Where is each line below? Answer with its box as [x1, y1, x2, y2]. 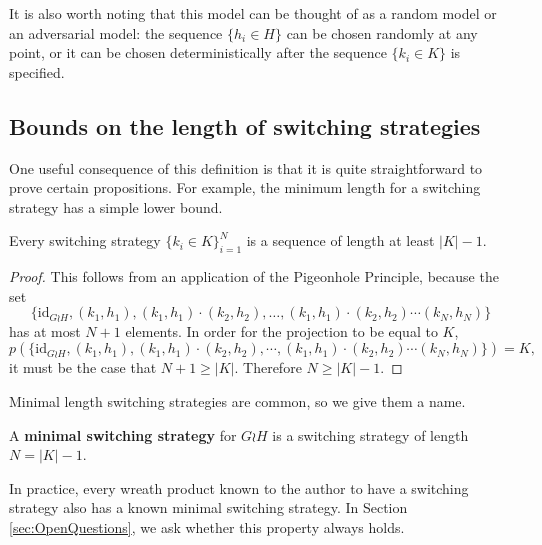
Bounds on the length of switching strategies [9, 110, 481, 141]
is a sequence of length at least [246, 230, 435, 251]
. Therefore [234, 357, 302, 378]
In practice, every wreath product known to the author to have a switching [9, 477, 469, 498]
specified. [9, 61, 65, 82]
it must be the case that [9, 357, 157, 378]
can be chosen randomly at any [286, 22, 478, 43]
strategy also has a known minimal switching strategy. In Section [9, 497, 408, 518]
